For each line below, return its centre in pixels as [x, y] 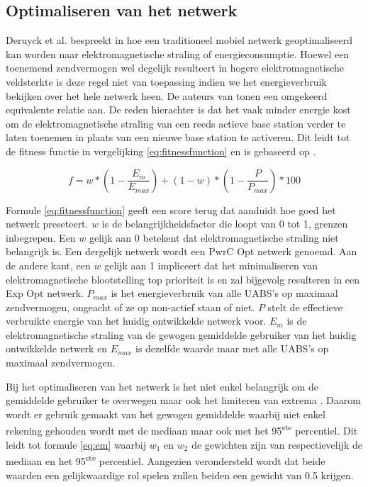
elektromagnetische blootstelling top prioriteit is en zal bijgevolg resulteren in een [183, 279]
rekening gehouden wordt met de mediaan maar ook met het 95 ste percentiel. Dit [182, 430]
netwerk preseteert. [47, 224]
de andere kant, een [48, 265]
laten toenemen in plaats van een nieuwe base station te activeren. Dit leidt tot [178, 137]
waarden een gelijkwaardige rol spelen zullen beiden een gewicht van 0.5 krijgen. [180, 475]
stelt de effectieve [305, 307]
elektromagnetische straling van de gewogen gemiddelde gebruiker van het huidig [181, 334]
